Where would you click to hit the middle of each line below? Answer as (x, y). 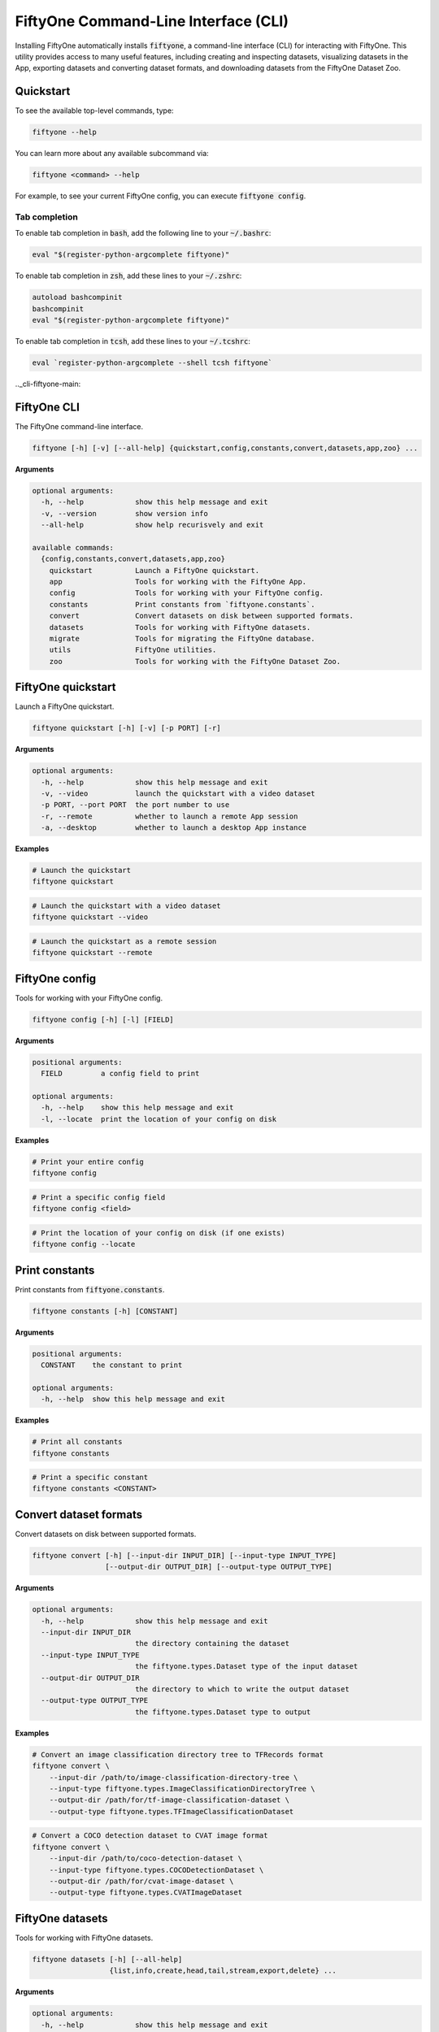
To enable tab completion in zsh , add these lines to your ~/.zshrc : (128, 276)
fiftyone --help (65, 132)
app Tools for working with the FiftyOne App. (178, 582)
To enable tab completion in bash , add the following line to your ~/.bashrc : (143, 233)
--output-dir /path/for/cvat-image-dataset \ (141, 1881)
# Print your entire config (88, 1161)
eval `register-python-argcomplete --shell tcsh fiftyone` (152, 363)
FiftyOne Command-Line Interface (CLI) (152, 21)
